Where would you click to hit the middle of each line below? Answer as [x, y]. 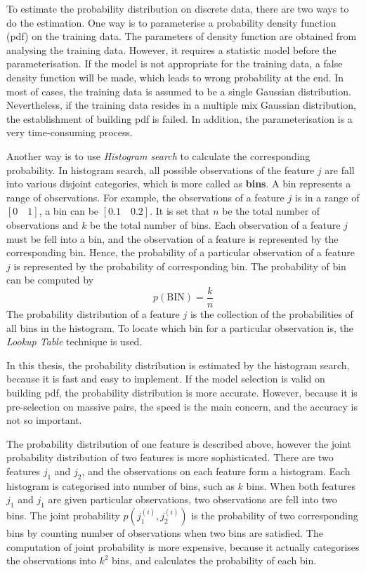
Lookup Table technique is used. [74, 341]
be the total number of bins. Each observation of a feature [215, 224]
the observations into [51, 560]
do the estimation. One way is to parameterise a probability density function [171, 22]
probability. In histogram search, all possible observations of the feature [161, 169]
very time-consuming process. [70, 132]
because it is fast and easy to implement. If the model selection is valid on [166, 379]
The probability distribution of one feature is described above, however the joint [179, 443]
